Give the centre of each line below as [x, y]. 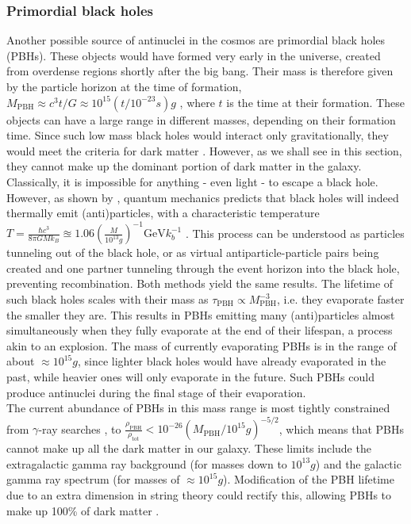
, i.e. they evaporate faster [341, 299]
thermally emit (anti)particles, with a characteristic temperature [163, 213]
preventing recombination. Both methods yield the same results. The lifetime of [200, 283]
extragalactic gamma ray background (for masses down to [147, 463]
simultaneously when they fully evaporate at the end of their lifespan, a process [200, 330]
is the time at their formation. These [315, 102]
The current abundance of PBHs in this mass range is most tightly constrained [198, 408]
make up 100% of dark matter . [83, 510]
